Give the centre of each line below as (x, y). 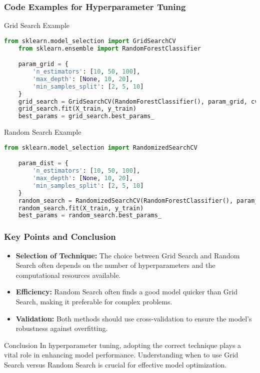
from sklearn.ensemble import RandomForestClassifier (109, 48)
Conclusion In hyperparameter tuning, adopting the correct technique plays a (123, 345)
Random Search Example (43, 132)
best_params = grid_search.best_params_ (86, 116)
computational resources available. (68, 275)
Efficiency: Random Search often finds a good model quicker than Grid (126, 292)
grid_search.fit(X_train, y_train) (77, 109)
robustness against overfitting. (62, 328)
